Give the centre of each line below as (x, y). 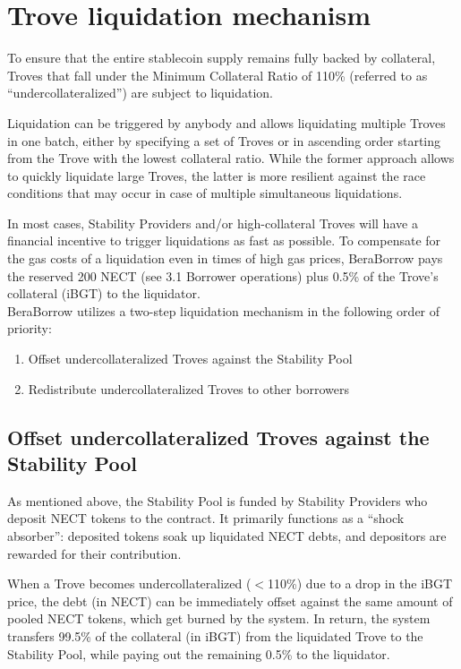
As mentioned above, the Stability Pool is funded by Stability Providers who (218, 500)
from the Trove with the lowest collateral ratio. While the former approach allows (231, 158)
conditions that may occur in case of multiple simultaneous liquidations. (205, 193)
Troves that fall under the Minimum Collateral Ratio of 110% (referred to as (218, 75)
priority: (30, 328)
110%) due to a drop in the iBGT (360, 583)
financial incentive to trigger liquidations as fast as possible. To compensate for (224, 240)
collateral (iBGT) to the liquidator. (104, 293)
